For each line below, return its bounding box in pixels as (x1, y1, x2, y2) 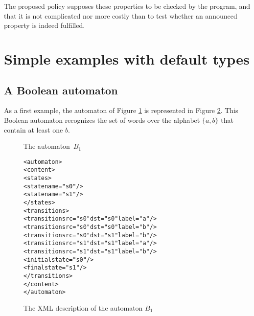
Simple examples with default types (4, 48, 250, 68)
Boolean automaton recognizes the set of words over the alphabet (4, 114, 200, 125)
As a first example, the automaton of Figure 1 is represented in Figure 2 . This (4, 105, 238, 115)
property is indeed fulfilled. (4, 20, 85, 30)
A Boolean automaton (4, 82, 118, 97)
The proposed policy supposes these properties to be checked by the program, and (4, 1, 251, 11)
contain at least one (4, 124, 63, 135)
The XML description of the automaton (23, 302, 143, 313)
